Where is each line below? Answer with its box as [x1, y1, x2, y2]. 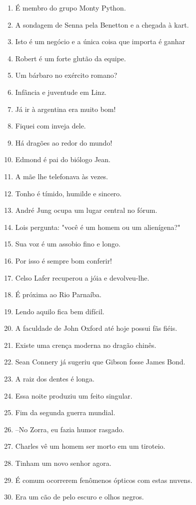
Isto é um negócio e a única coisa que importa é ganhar [15, 36, 185, 47]
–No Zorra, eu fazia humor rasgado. [15, 424, 124, 434]
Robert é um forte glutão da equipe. [15, 53, 126, 63]
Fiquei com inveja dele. [15, 120, 86, 131]
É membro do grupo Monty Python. [15, 3, 126, 13]
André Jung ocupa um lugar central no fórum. [15, 205, 157, 215]
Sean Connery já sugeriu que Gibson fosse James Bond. [15, 356, 185, 367]
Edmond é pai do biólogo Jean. [15, 154, 110, 165]
